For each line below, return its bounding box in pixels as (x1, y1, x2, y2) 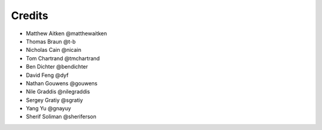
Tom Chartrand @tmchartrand (26, 54, 100, 62)
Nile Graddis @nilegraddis (26, 88, 91, 95)
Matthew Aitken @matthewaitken (26, 30, 107, 37)
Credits (11, 9, 49, 22)
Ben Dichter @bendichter (26, 63, 88, 70)
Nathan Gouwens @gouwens (26, 79, 98, 86)
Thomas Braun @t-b (26, 38, 76, 45)
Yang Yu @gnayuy (26, 105, 72, 112)
